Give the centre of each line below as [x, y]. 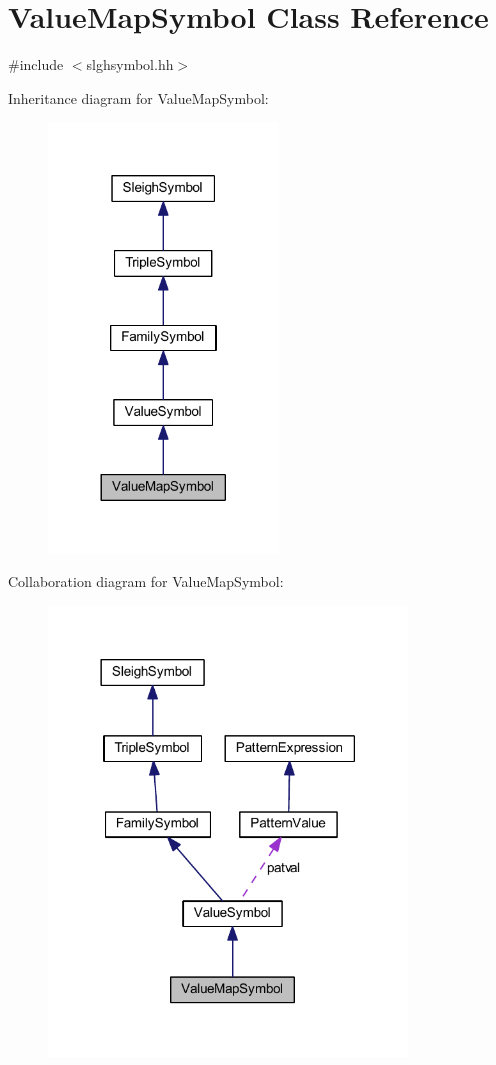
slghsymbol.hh [130, 64]
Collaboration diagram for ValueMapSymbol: [146, 581]
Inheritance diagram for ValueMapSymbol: [138, 97]
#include [36, 64]
